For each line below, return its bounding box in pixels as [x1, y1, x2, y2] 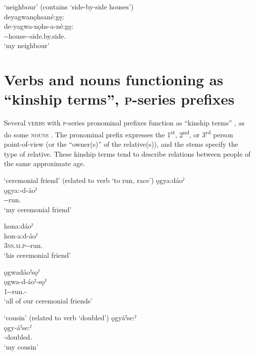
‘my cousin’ [4, 341, 39, 352]
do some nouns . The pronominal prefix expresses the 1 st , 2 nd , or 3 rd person [4, 127, 233, 139]
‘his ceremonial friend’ [4, 250, 71, 260]
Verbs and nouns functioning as [4, 69, 223, 90]
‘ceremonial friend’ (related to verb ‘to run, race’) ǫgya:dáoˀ [4, 175, 185, 185]
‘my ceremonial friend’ [4, 204, 72, 214]
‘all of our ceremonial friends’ [4, 296, 93, 306]
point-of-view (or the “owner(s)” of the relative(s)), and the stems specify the [4, 139, 238, 149]
